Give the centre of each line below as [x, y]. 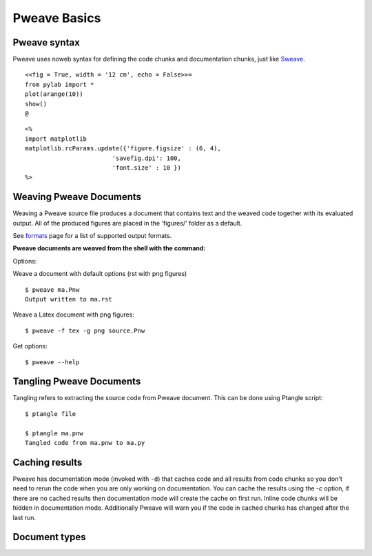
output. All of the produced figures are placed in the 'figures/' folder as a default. [127, 223]
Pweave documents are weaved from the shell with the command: [109, 248]
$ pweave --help [52, 362]
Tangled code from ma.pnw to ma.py [85, 443]
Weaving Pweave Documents [77, 197]
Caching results [48, 462]
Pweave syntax [46, 42]
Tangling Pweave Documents [77, 382]
